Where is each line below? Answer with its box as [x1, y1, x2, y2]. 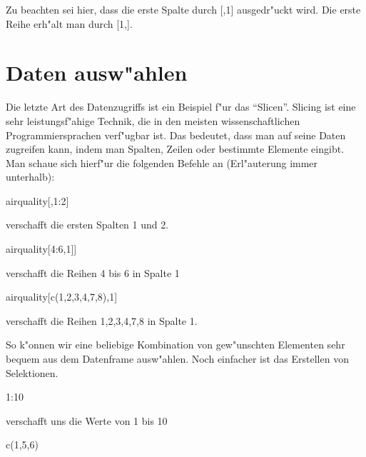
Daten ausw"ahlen [6, 58, 188, 87]
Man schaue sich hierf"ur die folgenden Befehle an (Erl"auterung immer [6, 155, 318, 170]
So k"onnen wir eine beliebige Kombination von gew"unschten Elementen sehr [6, 337, 345, 352]
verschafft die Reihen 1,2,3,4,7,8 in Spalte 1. [6, 313, 198, 328]
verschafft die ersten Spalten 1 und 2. [6, 217, 169, 232]
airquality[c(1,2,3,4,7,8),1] [6, 289, 118, 304]
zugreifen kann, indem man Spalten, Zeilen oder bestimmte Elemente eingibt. [6, 141, 345, 156]
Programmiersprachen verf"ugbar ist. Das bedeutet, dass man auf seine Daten [6, 127, 346, 142]
